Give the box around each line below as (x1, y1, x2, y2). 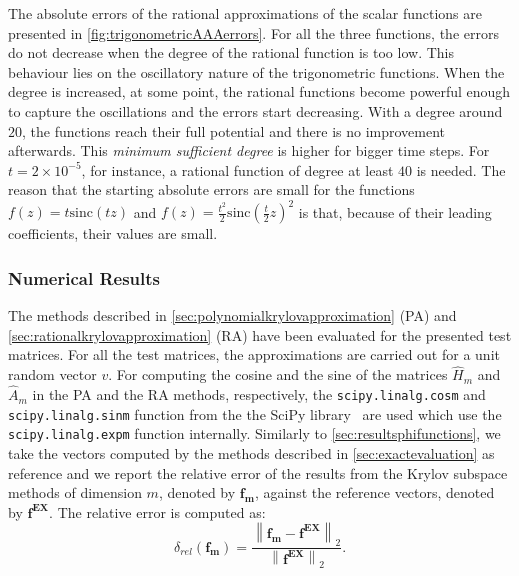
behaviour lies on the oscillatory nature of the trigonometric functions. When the (8, 61, 505, 82)
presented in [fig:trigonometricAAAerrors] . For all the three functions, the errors (8, 22, 499, 43)
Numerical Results (8, 265, 161, 290)
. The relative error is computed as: (49, 501, 266, 522)
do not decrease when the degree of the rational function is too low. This (8, 42, 454, 63)
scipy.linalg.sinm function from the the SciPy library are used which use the (8, 403, 502, 424)
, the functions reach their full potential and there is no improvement (22, 120, 446, 141)
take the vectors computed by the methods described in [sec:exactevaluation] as (8, 443, 495, 464)
